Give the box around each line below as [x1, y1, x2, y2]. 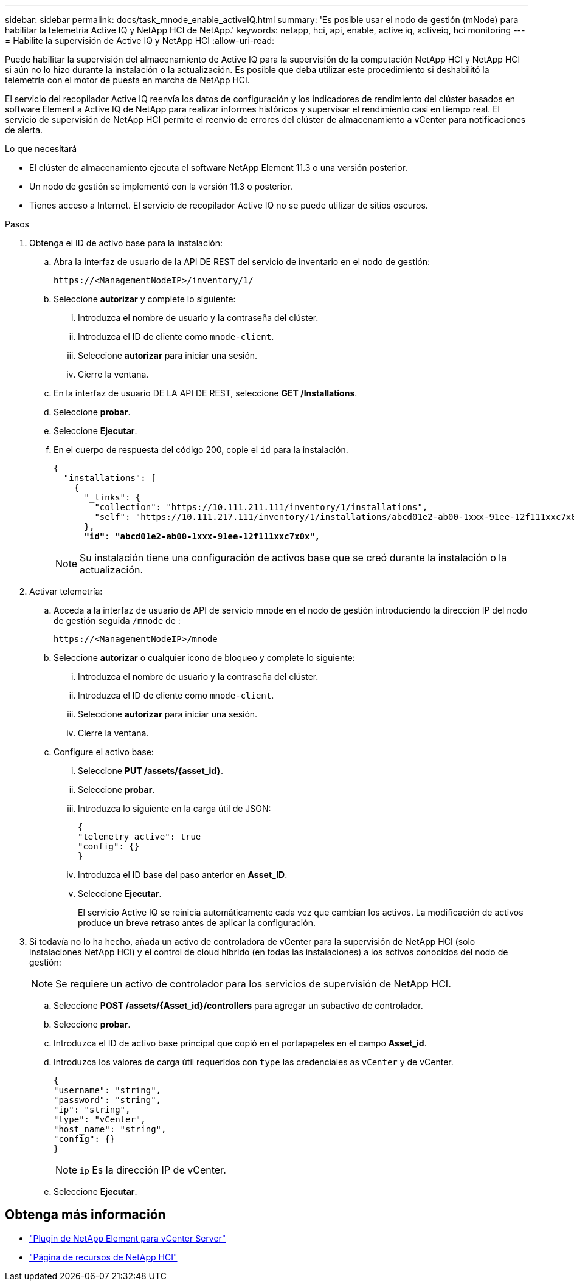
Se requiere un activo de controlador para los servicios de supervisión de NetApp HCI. [55, 978, 451, 990]
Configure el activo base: [54, 747, 154, 757]
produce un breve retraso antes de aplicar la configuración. [78, 918, 316, 928]
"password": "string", [54, 1095, 162, 1105]
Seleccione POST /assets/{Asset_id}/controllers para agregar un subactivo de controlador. [54, 1000, 423, 1011]
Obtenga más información [5, 1207, 166, 1223]
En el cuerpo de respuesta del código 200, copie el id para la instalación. [54, 444, 348, 455]
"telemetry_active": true [78, 832, 201, 842]
